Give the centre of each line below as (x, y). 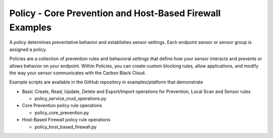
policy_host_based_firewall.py (66, 127)
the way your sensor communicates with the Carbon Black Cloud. (78, 73)
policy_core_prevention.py (62, 112)
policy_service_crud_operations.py (71, 99)
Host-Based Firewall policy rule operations (66, 120)
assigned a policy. (28, 49)
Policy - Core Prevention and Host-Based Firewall (115, 13)
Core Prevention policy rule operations (62, 106)
